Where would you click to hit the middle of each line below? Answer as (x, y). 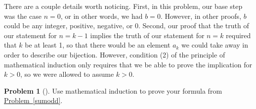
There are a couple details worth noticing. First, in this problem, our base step (123, 6)
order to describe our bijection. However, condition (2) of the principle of (115, 54)
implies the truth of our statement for (147, 35)
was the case (23, 16)
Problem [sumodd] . (33, 100)
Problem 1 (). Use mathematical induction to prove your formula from (113, 90)
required (238, 35)
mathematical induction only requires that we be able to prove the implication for (128, 64)
